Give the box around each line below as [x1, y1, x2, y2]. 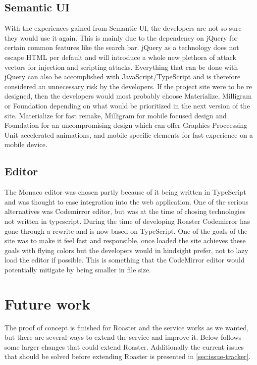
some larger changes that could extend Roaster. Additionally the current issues [4, 341, 244, 352]
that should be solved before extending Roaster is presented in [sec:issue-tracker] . [4, 351, 251, 362]
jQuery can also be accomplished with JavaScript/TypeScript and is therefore [4, 71, 241, 82]
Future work [4, 293, 91, 313]
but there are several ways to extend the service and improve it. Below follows [4, 332, 242, 342]
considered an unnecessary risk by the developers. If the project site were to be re [4, 81, 252, 91]
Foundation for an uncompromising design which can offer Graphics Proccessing [4, 120, 248, 130]
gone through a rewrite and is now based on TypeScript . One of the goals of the [4, 225, 248, 236]
